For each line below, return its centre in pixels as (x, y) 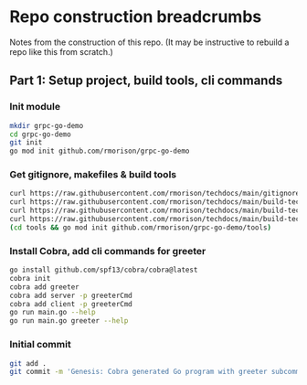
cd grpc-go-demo (40, 134)
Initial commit (40, 345)
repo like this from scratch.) (62, 51)
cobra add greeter (44, 287)
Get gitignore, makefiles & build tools (93, 175)
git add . (28, 363)
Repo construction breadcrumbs (136, 17)
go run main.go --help (53, 313)
